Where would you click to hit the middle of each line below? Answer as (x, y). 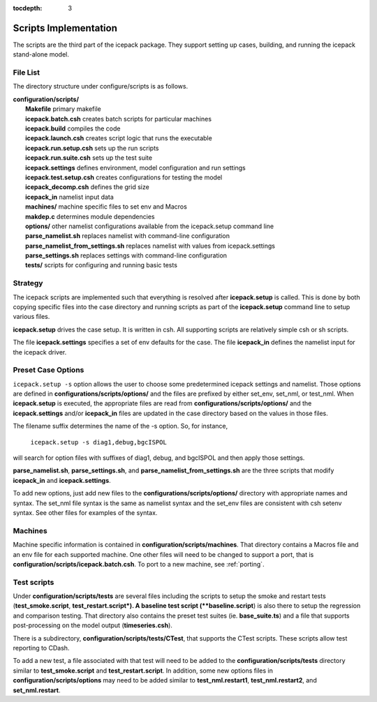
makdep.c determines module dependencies (90, 216)
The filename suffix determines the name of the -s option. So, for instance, (120, 426)
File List (26, 73)
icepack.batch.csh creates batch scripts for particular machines (119, 119)
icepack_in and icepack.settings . (62, 480)
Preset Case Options (49, 370)
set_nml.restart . (37, 690)
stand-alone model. (41, 54)
